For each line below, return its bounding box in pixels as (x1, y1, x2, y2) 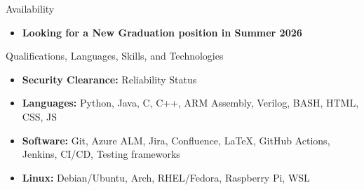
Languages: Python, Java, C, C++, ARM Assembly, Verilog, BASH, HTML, (22, 95, 359, 110)
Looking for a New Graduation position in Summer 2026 (22, 25, 302, 39)
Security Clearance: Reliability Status (22, 72, 197, 86)
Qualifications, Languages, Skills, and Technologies (6, 48, 224, 63)
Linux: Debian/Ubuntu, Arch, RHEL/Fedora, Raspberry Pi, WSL (22, 170, 310, 184)
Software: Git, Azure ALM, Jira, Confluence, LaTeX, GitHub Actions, (22, 133, 330, 147)
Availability (6, 1, 55, 15)
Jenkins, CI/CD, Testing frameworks (22, 147, 180, 161)
